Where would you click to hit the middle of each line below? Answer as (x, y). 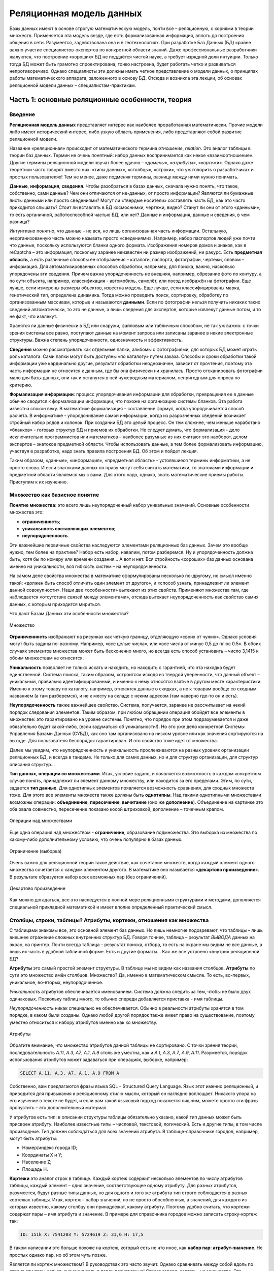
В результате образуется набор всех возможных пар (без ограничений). (88, 876)
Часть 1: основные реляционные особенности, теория (101, 100)
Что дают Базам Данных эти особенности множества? (69, 614)
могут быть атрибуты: (33, 1138)
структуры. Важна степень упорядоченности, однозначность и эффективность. (96, 340)
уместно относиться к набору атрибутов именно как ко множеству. (83, 1022)
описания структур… (32, 764)
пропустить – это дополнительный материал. (58, 1108)
